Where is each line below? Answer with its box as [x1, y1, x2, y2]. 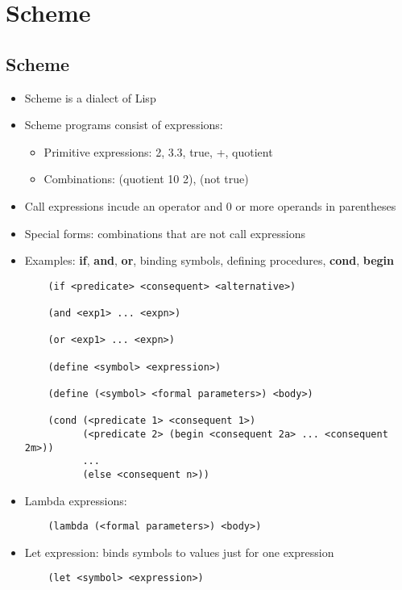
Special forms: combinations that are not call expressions [24, 224, 305, 241]
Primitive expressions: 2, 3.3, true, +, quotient [44, 143, 273, 160]
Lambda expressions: [24, 492, 127, 508]
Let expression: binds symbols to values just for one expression [24, 543, 334, 560]
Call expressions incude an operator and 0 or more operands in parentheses [24, 197, 396, 214]
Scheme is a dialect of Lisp [24, 89, 156, 106]
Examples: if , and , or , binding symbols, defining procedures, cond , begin [24, 252, 394, 269]
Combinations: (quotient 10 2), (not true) [44, 170, 249, 187]
